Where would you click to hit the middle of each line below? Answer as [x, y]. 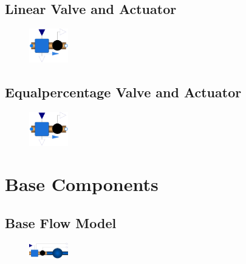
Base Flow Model [61, 222]
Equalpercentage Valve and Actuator [123, 92]
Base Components [82, 184]
